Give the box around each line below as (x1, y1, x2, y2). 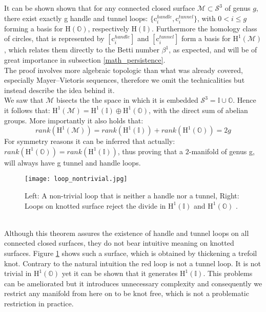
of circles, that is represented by (4, 33, 105, 44)
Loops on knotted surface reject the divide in (25, 200, 166, 211)
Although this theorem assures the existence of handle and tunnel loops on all (4, 227, 249, 238)
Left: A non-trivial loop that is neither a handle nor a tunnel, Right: (25, 190, 239, 200)
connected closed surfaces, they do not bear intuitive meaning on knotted (4, 237, 234, 248)
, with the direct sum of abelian (149, 104, 248, 115)
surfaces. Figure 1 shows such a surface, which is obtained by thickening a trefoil (4, 247, 257, 258)
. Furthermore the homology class (152, 23, 257, 33)
